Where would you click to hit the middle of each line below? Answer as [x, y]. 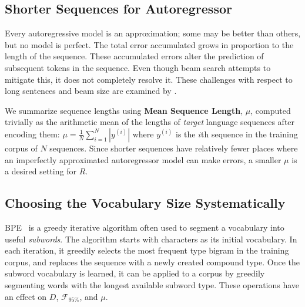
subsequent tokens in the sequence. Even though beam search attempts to [138, 67]
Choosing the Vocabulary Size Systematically [145, 203]
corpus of [21, 148]
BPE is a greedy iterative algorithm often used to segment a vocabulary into [145, 227]
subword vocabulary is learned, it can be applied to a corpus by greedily [135, 273]
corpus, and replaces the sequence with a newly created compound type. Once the [152, 262]
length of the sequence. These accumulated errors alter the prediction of [134, 56]
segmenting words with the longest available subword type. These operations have [152, 284]
